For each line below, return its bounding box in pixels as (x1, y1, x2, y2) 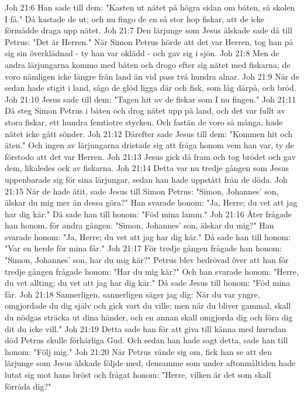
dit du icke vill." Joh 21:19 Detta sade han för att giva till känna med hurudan (5, 322, 286, 334)
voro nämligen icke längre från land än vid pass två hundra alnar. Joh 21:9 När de (5, 70, 299, 82)
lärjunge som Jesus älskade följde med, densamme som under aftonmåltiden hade (5, 357, 296, 369)
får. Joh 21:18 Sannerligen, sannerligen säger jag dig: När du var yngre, (5, 288, 260, 300)
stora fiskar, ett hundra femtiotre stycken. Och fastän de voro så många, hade (5, 115, 283, 128)
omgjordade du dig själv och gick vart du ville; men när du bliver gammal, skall (5, 299, 291, 312)
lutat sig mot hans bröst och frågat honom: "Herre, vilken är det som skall (5, 368, 271, 380)
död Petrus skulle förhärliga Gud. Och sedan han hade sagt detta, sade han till (5, 334, 288, 346)
